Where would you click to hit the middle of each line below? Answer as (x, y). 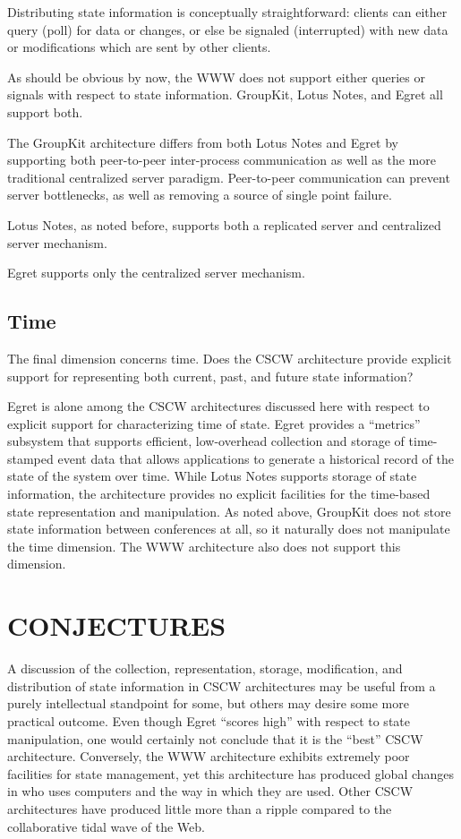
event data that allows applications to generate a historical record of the (256, 458)
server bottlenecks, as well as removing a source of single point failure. (200, 195)
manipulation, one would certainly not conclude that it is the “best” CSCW (215, 738)
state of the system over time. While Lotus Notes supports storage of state (212, 476)
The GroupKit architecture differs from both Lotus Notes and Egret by (203, 142)
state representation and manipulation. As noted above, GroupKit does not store (229, 511)
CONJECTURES (117, 625)
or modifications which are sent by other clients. (139, 47)
